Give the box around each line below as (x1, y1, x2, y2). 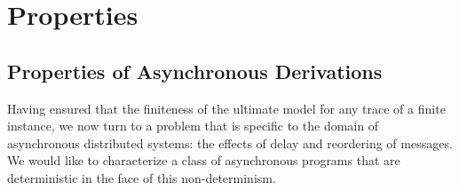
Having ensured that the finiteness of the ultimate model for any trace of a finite (7, 99, 446, 117)
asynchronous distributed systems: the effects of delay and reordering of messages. (7, 133, 453, 152)
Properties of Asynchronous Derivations (7, 57, 383, 84)
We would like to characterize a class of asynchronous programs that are (7, 151, 400, 170)
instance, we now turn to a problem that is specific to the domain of (7, 116, 378, 135)
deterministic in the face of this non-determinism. (7, 168, 276, 186)
